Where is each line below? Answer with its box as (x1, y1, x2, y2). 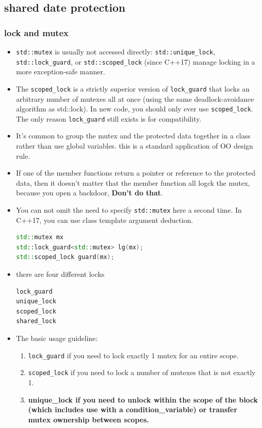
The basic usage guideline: (16, 333, 98, 344)
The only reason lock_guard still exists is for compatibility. (16, 113, 202, 124)
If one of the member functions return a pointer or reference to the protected (16, 167, 256, 178)
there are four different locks (16, 269, 105, 279)
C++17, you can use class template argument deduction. (16, 214, 193, 225)
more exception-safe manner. (16, 66, 105, 77)
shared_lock (16, 318, 56, 325)
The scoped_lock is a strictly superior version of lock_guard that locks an (16, 83, 250, 94)
